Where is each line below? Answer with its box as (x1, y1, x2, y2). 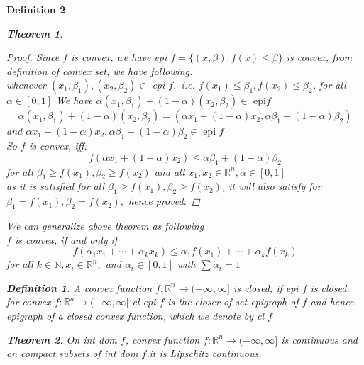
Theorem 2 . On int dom (6, 332, 117, 347)
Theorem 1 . (6, 26, 63, 40)
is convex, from (286, 50, 353, 64)
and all (154, 164, 185, 179)
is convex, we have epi (71, 50, 167, 64)
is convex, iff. (28, 138, 87, 153)
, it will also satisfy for (221, 179, 321, 193)
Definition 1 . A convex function (6, 280, 153, 295)
